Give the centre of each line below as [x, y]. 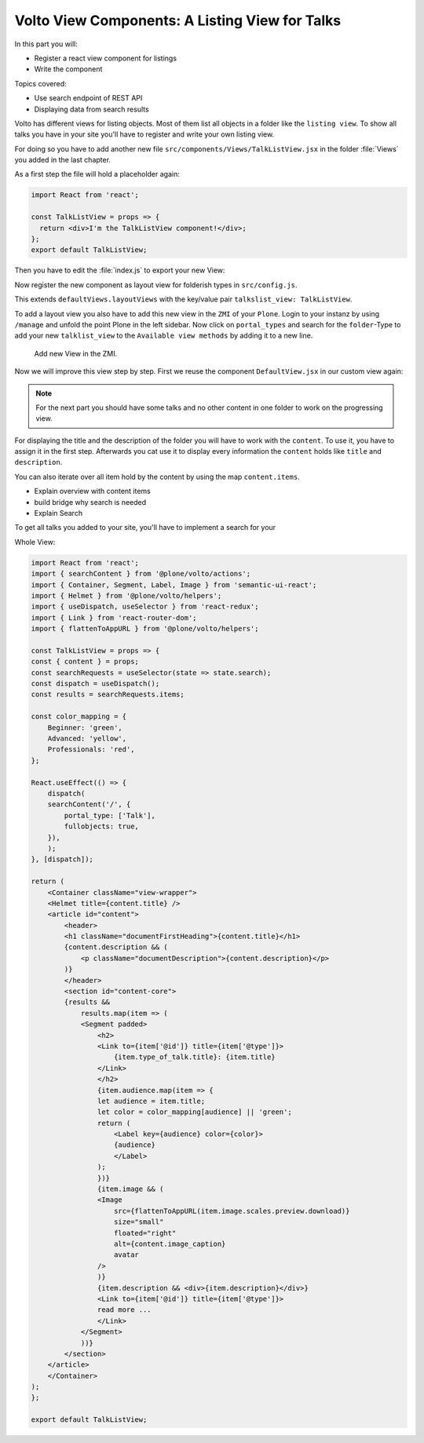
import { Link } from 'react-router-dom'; [114, 617]
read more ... [124, 1310]
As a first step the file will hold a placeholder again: [97, 174]
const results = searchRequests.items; [108, 694]
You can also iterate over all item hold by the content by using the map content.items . [157, 477]
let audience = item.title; [151, 1101]
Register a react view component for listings [105, 58]
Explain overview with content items [92, 491]
